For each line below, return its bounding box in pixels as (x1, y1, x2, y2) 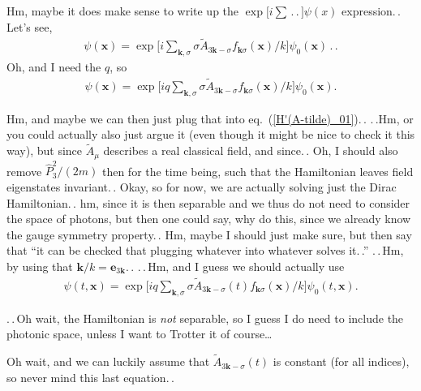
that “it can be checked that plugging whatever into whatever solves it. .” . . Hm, (6, 242, 404, 259)
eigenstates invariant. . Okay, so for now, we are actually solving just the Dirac (6, 178, 397, 195)
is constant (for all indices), (273, 353, 410, 370)
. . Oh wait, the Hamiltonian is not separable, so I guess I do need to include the (6, 309, 404, 326)
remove (6, 162, 42, 179)
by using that (6, 258, 73, 275)
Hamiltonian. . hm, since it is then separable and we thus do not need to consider (6, 194, 410, 211)
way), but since (6, 142, 83, 159)
